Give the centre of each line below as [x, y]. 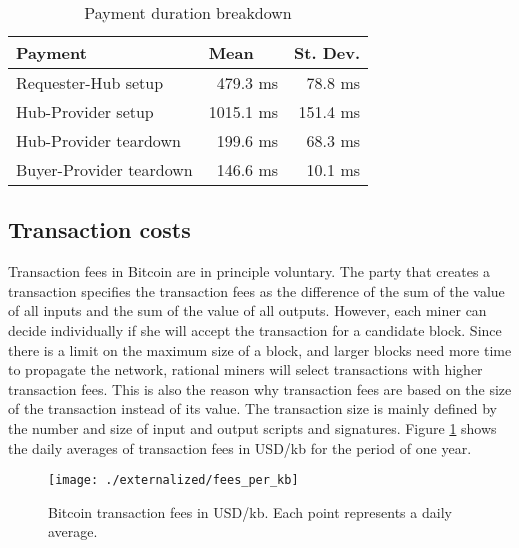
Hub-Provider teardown [98, 140]
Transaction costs [99, 229]
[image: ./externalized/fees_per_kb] [173, 480]
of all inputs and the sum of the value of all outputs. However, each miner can [247, 310]
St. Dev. [327, 52]
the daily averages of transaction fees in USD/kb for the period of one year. [240, 447]
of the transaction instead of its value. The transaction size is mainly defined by [252, 408]
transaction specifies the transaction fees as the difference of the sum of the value [256, 290]
